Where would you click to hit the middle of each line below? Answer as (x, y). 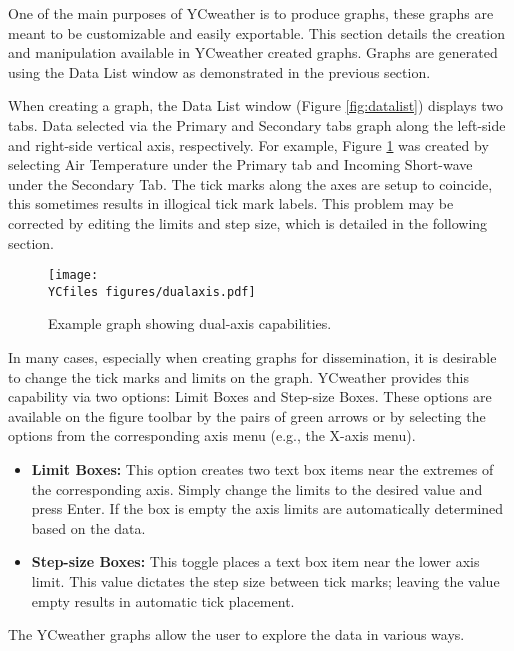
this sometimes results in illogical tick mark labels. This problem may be (231, 203)
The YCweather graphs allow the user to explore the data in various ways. (236, 634)
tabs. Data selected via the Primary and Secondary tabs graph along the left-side (257, 124)
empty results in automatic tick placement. (163, 600)
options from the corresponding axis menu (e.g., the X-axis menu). (212, 435)
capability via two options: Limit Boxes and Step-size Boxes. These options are (250, 396)
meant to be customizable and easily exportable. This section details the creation (257, 32)
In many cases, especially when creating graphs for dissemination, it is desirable (252, 357)
